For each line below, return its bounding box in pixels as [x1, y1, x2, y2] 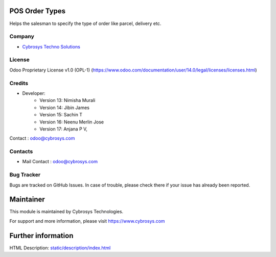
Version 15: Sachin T [39, 112, 83, 118]
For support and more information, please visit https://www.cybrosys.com [9, 218, 166, 224]
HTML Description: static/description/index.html [9, 245, 111, 251]
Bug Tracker [9, 171, 41, 178]
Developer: [22, 90, 45, 96]
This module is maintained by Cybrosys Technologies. [9, 209, 124, 215]
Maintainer [9, 195, 45, 204]
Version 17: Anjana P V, [39, 125, 88, 132]
